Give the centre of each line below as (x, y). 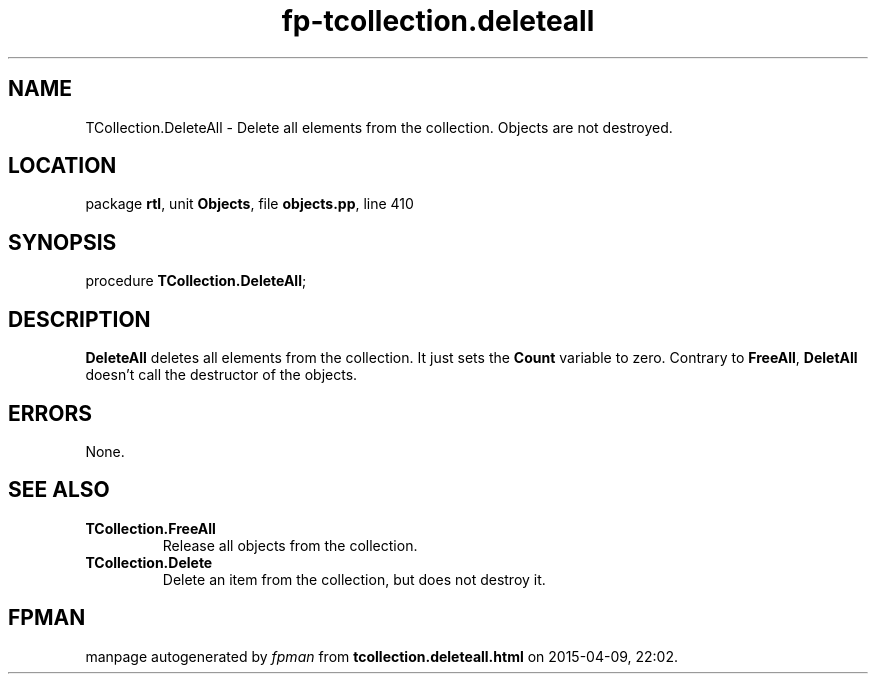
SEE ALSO (59, 490)
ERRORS (50, 413)
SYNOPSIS (62, 242)
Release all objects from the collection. (290, 545)
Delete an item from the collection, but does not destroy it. (354, 579)
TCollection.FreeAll (150, 528)
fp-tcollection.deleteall (438, 21)
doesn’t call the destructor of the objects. (221, 375)
